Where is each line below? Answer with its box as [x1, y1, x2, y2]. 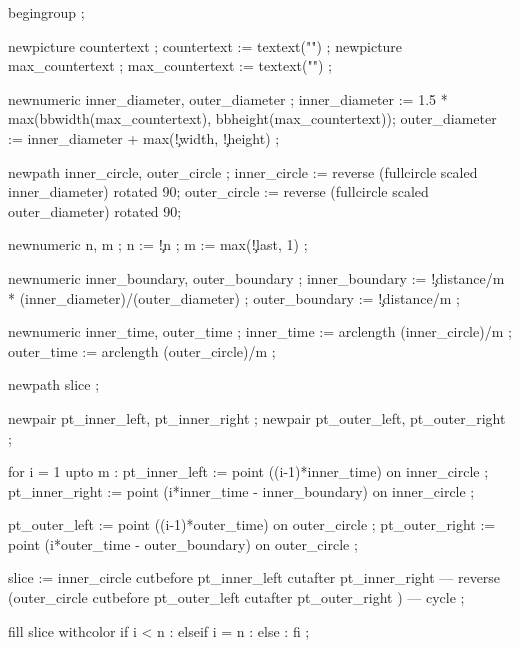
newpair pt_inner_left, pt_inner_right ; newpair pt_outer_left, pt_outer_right [8, 407, 506, 428]
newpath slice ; [8, 374, 100, 395]
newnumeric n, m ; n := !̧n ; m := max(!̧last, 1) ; [8, 234, 308, 255]
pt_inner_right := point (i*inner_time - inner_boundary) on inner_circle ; [8, 480, 475, 501]
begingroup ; [8, 2, 85, 22]
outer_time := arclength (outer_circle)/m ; [8, 340, 276, 361]
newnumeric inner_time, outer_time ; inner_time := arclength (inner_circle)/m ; [8, 321, 512, 342]
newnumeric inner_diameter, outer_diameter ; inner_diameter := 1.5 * [8, 88, 448, 109]
